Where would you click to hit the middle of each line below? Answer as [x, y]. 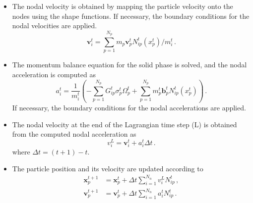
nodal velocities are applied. [55, 25]
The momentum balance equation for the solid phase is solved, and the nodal [129, 65]
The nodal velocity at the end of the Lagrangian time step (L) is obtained [125, 124]
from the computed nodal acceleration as [74, 134]
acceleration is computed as [54, 74]
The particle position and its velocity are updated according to [108, 168]
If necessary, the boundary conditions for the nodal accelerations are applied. [129, 107]
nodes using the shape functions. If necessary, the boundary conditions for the [131, 16]
